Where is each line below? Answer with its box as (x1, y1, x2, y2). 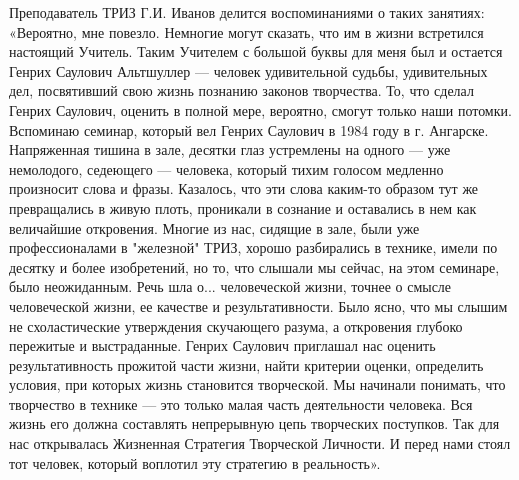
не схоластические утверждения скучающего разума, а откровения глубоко (9, 315, 463, 336)
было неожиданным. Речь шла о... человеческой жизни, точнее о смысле (9, 276, 452, 297)
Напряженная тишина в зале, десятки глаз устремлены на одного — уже (9, 139, 451, 160)
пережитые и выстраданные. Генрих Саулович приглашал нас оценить (9, 335, 436, 356)
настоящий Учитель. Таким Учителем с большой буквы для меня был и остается (9, 41, 503, 62)
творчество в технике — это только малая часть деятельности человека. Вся (9, 393, 473, 414)
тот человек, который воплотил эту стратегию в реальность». (9, 452, 381, 473)
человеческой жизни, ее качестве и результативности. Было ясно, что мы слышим (9, 295, 508, 316)
